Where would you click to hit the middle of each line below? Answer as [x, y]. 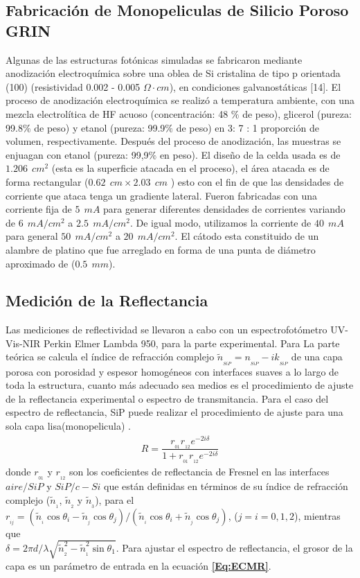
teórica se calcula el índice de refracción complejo [110, 357]
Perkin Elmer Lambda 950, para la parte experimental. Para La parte [192, 343]
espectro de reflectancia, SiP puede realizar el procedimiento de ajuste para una [174, 412]
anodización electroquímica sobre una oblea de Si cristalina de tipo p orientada [173, 73]
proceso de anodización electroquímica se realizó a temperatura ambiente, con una [180, 100]
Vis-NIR [23, 343]
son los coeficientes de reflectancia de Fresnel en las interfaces [199, 472]
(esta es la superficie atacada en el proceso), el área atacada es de [190, 168]
